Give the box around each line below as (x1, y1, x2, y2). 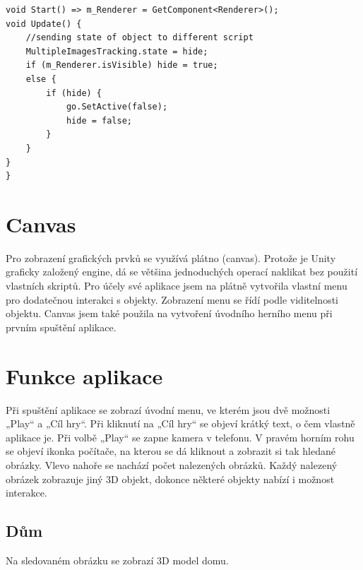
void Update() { (6, 18, 82, 29)
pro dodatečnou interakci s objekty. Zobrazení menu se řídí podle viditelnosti (6, 292, 338, 307)
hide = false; (66, 115, 132, 126)
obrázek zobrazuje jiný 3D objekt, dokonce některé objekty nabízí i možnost (6, 471, 335, 486)
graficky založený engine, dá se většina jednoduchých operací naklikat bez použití (6, 264, 358, 279)
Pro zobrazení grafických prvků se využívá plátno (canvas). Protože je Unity (6, 250, 336, 265)
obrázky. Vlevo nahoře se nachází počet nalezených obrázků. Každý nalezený (6, 457, 338, 472)
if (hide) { (46, 88, 102, 98)
